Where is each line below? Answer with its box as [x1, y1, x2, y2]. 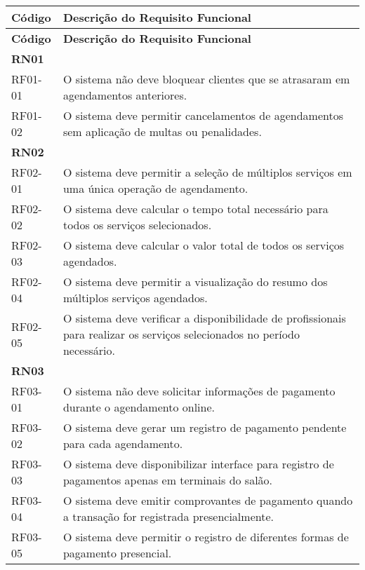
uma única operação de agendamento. [62, 180, 248, 196]
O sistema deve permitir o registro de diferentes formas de [62, 529, 349, 545]
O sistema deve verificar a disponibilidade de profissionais [62, 310, 346, 326]
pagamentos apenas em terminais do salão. [62, 472, 273, 488]
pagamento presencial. [62, 545, 172, 561]
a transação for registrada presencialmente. [62, 508, 274, 524]
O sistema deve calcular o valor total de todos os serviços [62, 237, 345, 253]
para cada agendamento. [62, 435, 183, 452]
